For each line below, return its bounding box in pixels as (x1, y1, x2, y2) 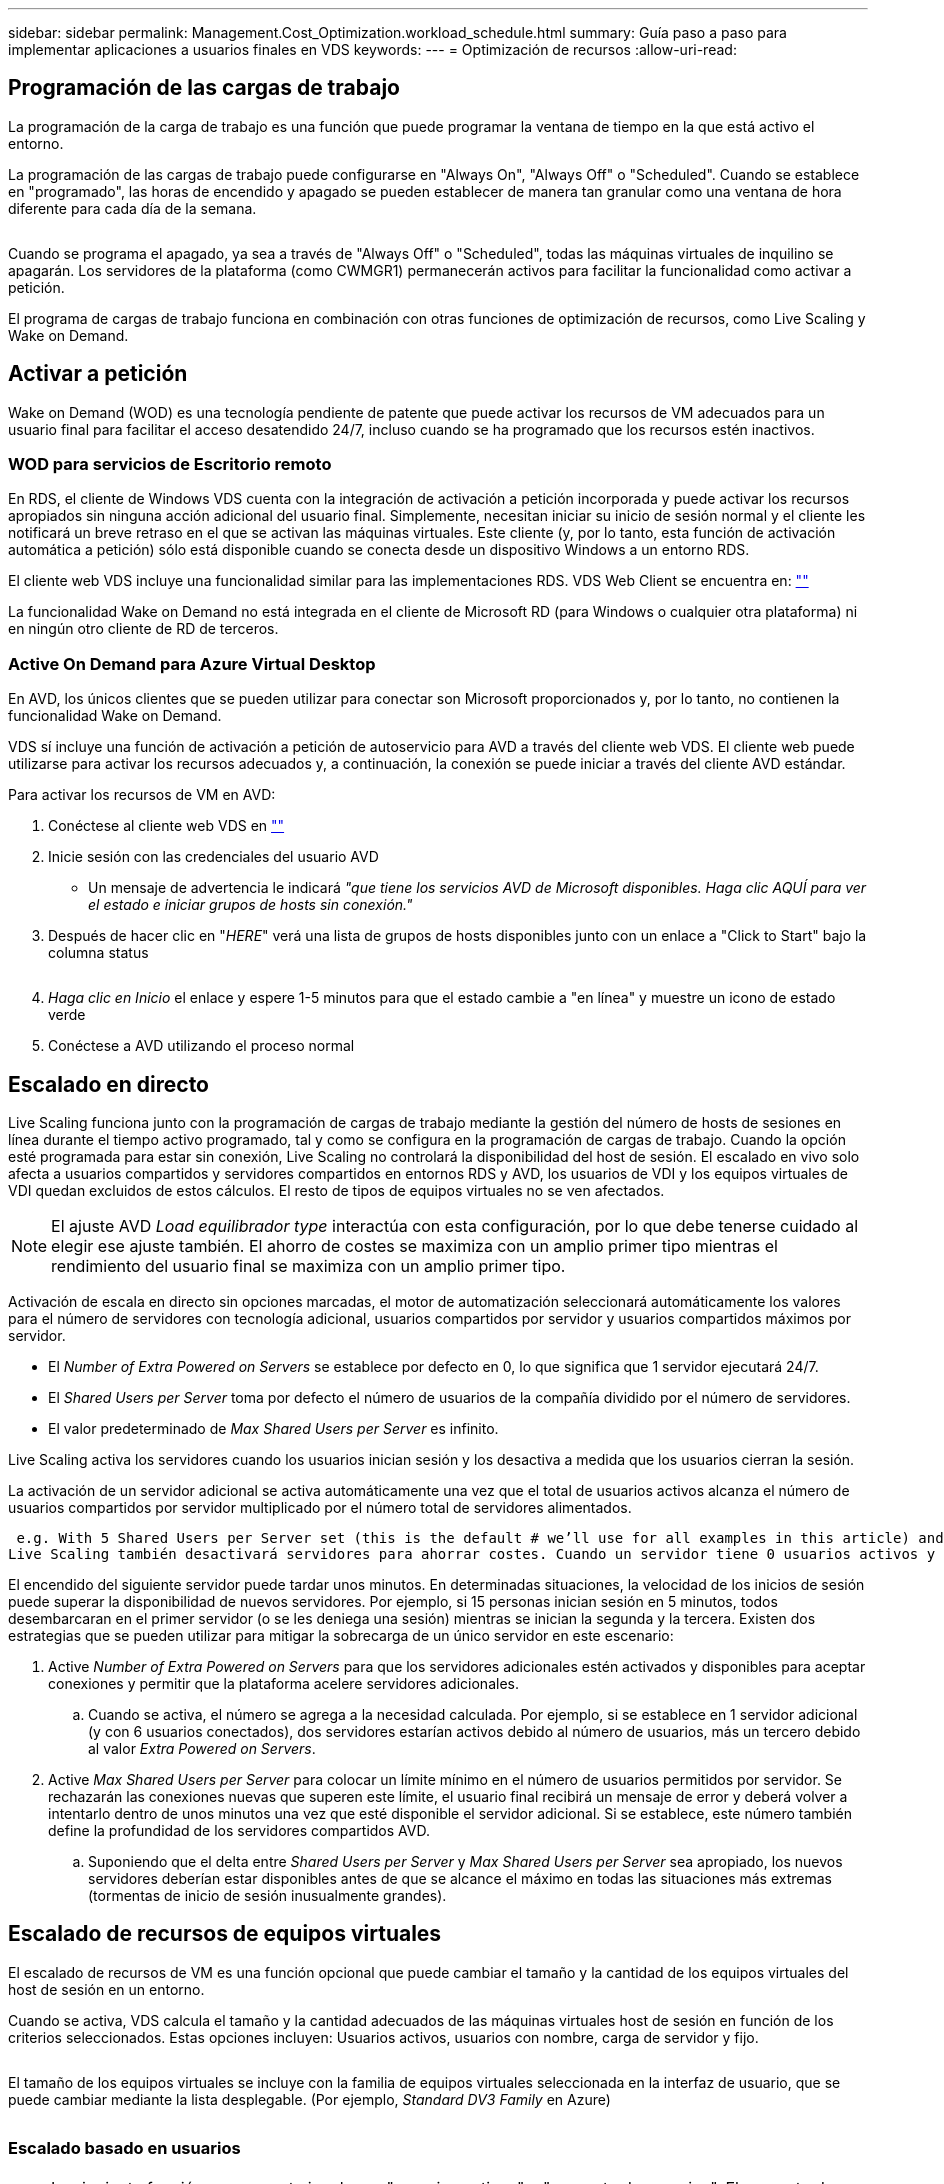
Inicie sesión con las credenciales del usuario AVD (48, 848, 379, 866)
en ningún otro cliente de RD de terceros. (8, 620, 279, 638)
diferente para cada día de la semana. (8, 199, 257, 217)
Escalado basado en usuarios (8, 2138, 241, 2159)
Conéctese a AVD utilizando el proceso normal (48, 1037, 355, 1055)
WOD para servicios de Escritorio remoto (8, 454, 332, 475)
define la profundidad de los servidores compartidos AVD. (48, 1822, 430, 1840)
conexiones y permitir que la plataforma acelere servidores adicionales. (48, 1675, 519, 1693)
